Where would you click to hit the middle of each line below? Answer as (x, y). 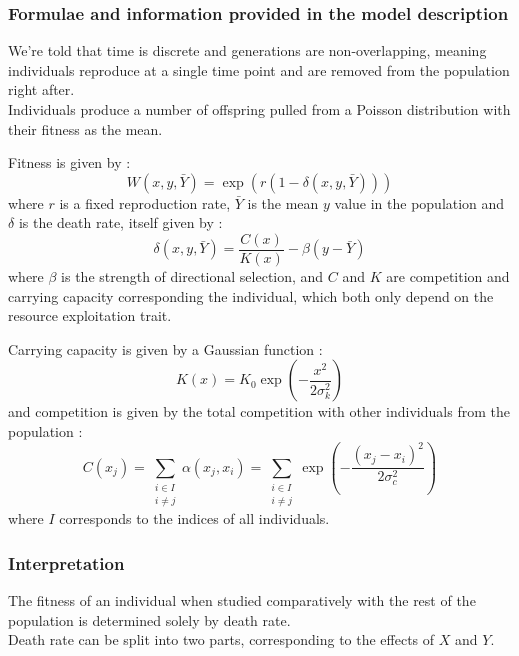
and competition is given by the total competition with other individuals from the (259, 411)
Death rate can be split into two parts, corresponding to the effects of (221, 639)
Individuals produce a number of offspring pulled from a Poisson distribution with (259, 109)
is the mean (283, 202)
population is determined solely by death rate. (149, 619)
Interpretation (66, 562)
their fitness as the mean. (85, 128)
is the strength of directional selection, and (192, 276)
